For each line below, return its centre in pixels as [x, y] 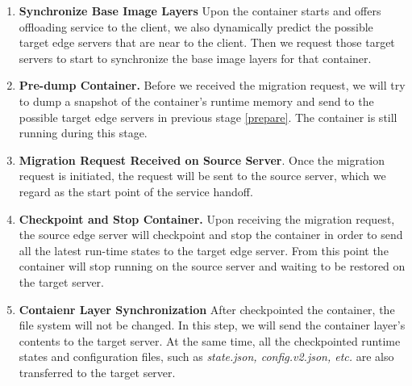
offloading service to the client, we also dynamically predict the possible [196, 26]
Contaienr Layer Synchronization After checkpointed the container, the [207, 309]
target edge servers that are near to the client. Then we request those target [207, 42]
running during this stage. [83, 133]
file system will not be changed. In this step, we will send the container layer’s [212, 325]
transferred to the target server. [97, 372]
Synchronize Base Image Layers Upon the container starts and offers [200, 10]
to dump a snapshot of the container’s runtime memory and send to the [196, 101]
